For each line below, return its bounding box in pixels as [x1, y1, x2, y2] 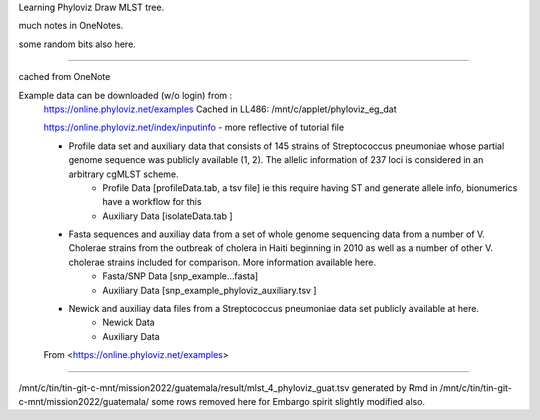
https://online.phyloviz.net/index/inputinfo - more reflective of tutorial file [43, 121, 345, 134]
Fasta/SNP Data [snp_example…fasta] [102, 270, 259, 282]
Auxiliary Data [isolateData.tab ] [102, 210, 234, 222]
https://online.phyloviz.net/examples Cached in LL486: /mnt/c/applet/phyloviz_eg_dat [43, 103, 397, 115]
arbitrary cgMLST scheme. [68, 168, 179, 180]
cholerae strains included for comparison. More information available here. [68, 256, 377, 268]
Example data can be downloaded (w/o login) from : [18, 89, 233, 101]
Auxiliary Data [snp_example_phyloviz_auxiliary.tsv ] [102, 284, 317, 296]
